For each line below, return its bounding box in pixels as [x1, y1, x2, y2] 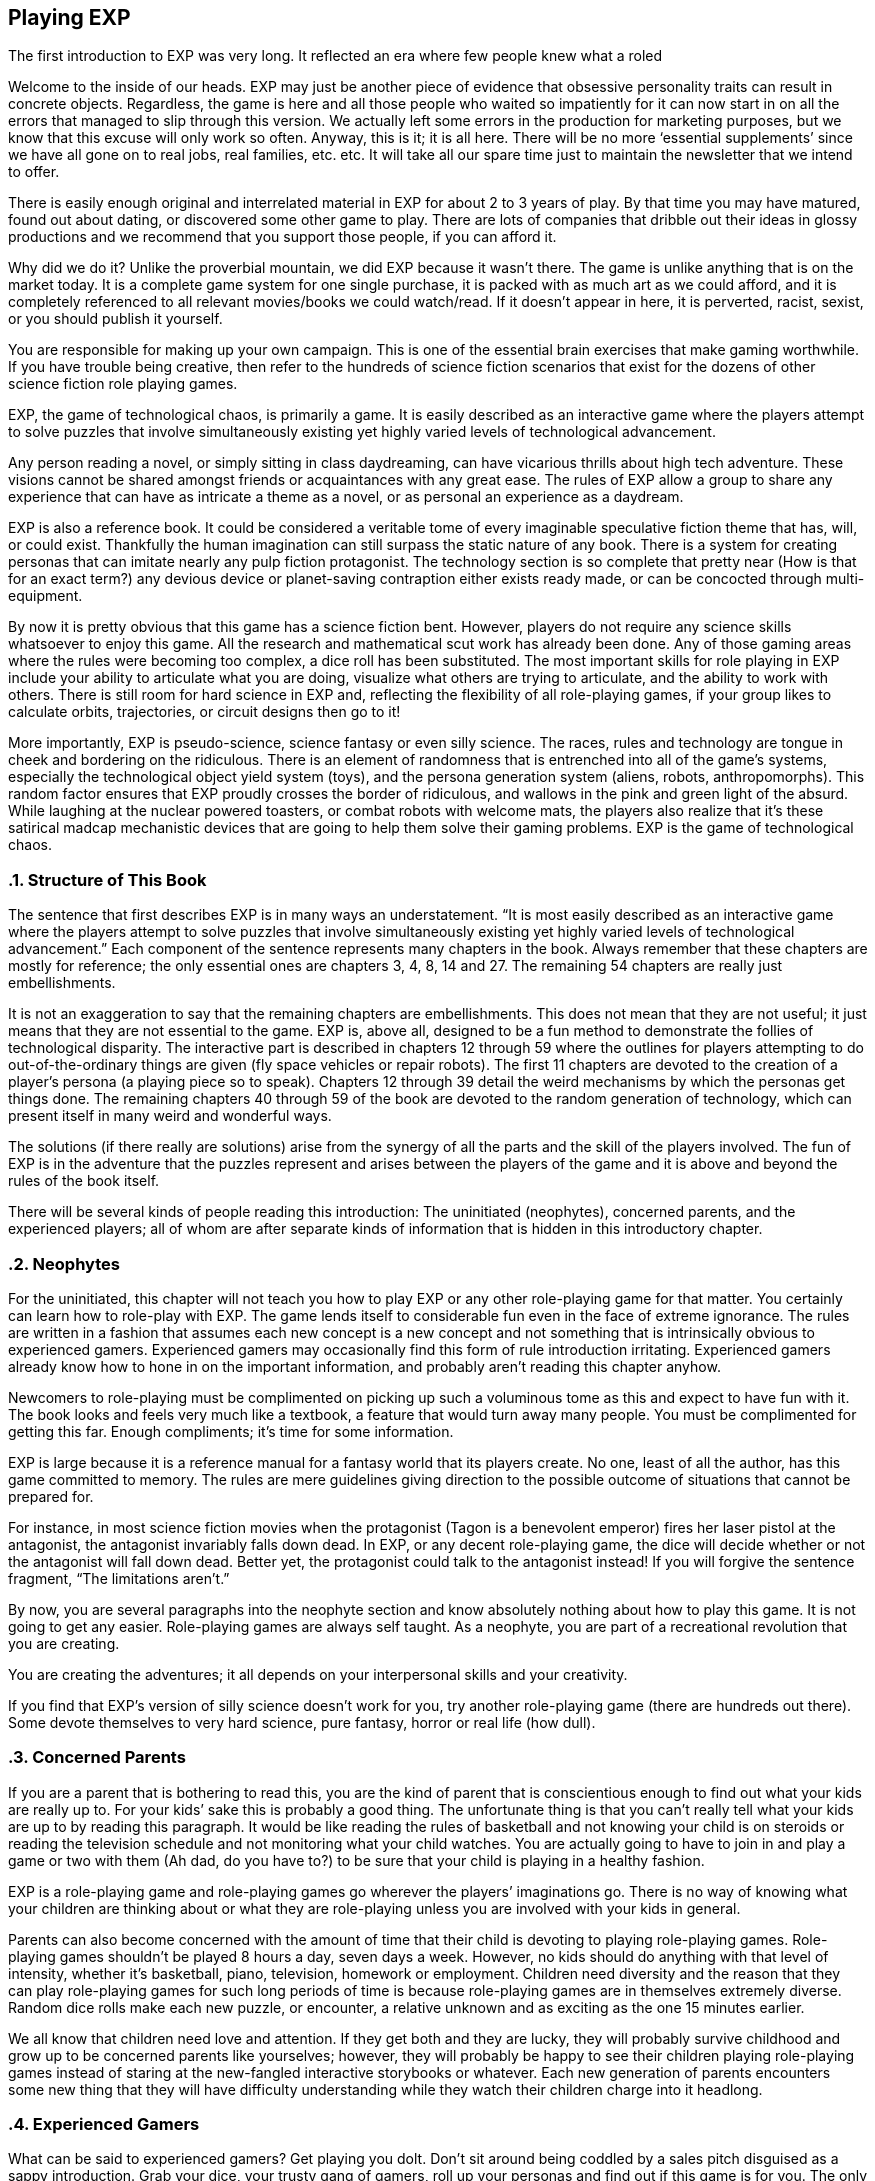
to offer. [8, 163, 60, 181]
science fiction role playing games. [8, 375, 238, 393]
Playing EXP [8, 5, 131, 30]
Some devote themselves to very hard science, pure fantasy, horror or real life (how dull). [8, 1713, 596, 1731]
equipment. [8, 587, 83, 605]
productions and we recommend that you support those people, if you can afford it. [8, 228, 557, 246]
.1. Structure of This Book [8, 869, 207, 890]
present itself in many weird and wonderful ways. [8, 1107, 332, 1125]
